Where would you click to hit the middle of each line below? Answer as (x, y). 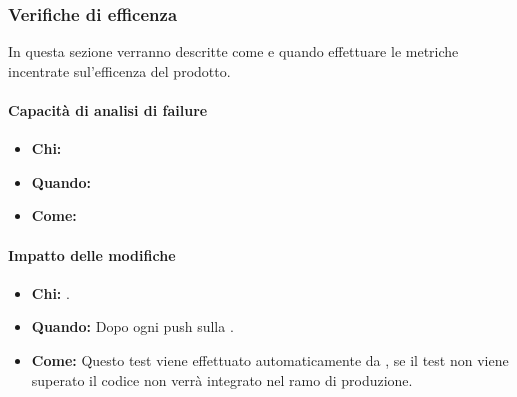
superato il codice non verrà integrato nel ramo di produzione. (222, 379)
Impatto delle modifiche (92, 254)
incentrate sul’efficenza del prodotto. (119, 70)
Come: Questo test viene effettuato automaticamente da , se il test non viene (270, 359)
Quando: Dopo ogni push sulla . (132, 326)
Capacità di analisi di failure (108, 110)
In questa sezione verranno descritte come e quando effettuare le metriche (233, 51)
